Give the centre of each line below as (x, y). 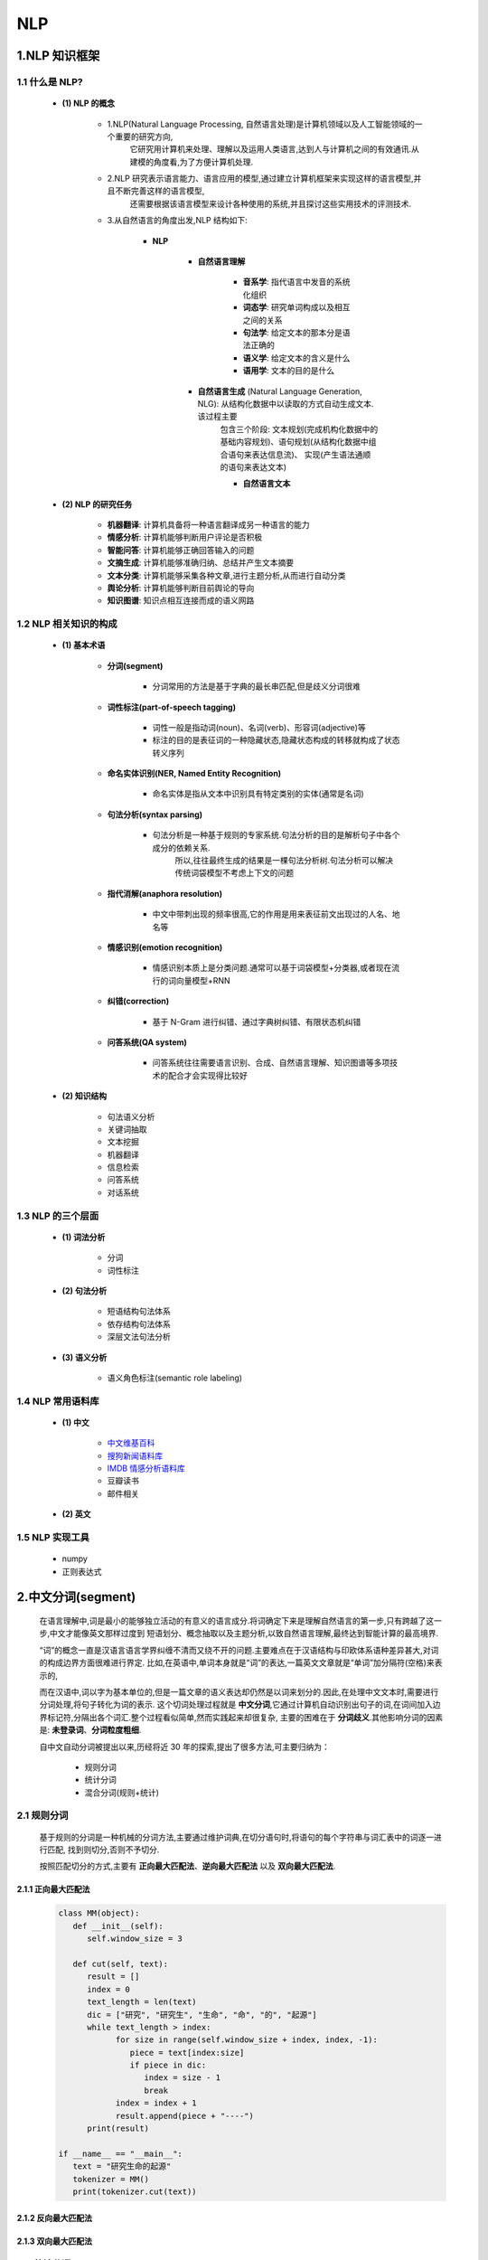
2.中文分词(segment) (76, 1597)
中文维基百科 (131, 1443)
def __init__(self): (118, 1926)
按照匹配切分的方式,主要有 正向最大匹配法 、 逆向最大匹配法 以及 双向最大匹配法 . (188, 1866)
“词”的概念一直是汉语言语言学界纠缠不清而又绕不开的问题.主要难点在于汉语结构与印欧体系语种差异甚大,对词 (239, 1650)
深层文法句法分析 (139, 1337)
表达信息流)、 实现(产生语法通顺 (311, 454)
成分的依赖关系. (182, 847)
